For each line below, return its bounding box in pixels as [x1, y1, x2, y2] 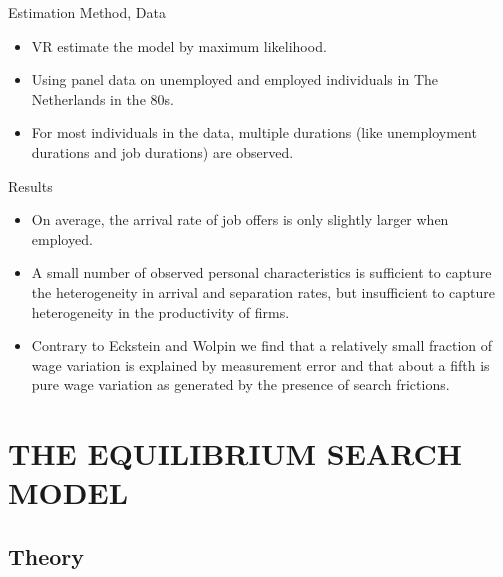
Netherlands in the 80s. [31, 88, 174, 109]
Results [8, 175, 53, 196]
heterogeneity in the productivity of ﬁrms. [31, 301, 290, 322]
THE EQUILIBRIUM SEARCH [8, 433, 462, 474]
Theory [8, 540, 85, 571]
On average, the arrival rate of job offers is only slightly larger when [31, 209, 449, 230]
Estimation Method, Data [8, 2, 166, 22]
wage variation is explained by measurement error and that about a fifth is [31, 354, 490, 375]
